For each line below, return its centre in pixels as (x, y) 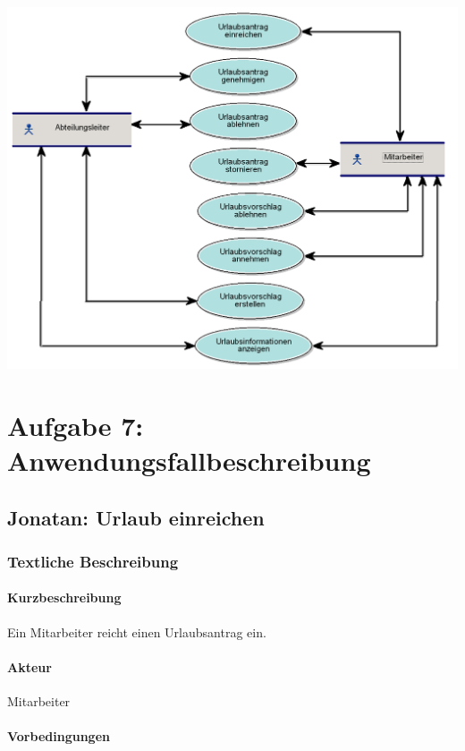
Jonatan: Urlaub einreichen (136, 517)
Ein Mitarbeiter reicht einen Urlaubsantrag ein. (137, 632)
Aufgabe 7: (76, 425)
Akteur (30, 666)
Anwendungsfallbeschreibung (189, 461)
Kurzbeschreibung (64, 597)
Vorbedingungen (59, 736)
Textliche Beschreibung (93, 561)
